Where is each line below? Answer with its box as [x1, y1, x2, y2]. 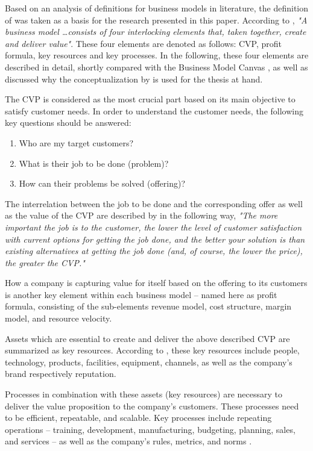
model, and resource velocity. [5, 312, 112, 325]
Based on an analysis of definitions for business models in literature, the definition [5, 2, 309, 14]
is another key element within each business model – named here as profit [5, 288, 277, 300]
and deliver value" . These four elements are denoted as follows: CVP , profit [5, 37, 282, 49]
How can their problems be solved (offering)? [19, 177, 185, 190]
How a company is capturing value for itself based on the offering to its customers [5, 276, 308, 289]
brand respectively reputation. [5, 367, 116, 380]
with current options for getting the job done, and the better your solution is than [5, 232, 305, 245]
